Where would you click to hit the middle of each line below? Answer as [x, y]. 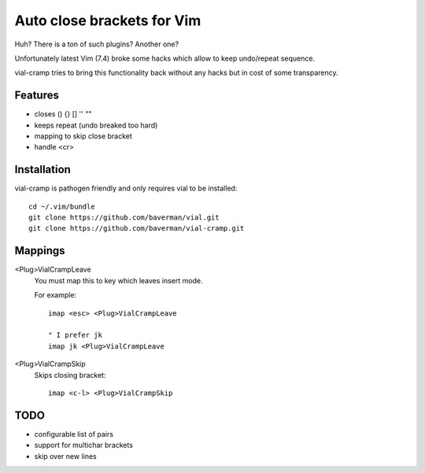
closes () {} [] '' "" [63, 114]
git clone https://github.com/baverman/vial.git [124, 218]
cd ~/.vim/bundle [62, 206]
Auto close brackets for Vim [108, 20]
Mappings [40, 251]
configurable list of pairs [74, 434]
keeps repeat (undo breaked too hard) [96, 125]
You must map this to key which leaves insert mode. [118, 280]
